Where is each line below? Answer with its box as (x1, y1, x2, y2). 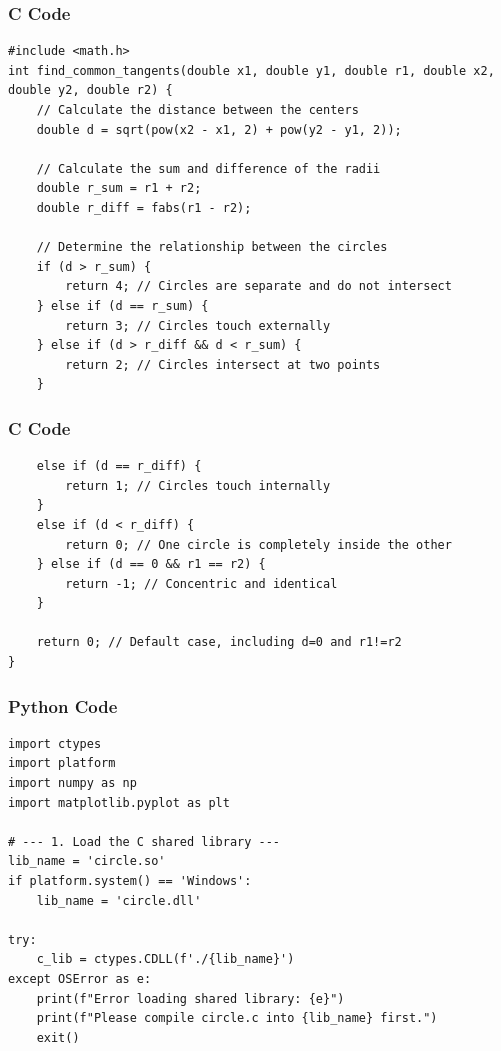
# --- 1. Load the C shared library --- (8, 834, 281, 849)
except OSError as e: (8, 972, 152, 986)
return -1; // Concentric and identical (65, 576, 338, 591)
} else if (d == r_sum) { (36, 298, 209, 313)
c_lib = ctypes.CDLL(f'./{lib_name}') (36, 952, 295, 967)
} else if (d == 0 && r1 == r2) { (36, 557, 266, 572)
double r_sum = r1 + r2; (36, 181, 202, 196)
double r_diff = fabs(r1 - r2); (36, 200, 252, 215)
